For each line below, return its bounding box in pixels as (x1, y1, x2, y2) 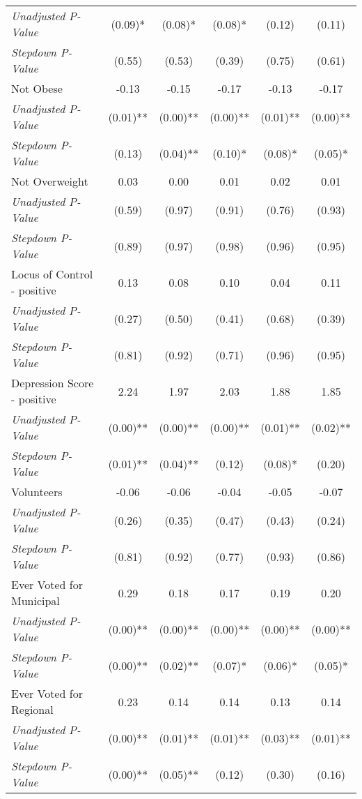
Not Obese (11, 80, 63, 96)
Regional (11, 701, 54, 717)
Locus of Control (11, 266, 93, 282)
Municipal (11, 592, 60, 608)
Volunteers (11, 484, 63, 500)
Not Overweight (11, 173, 88, 189)
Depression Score (11, 375, 94, 391)
